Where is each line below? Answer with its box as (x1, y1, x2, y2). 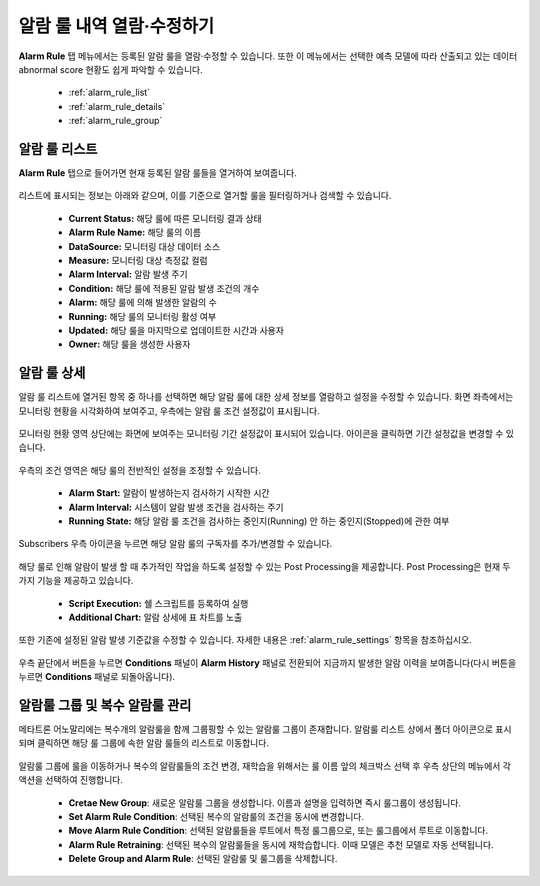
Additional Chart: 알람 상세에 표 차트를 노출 (68, 611, 243, 623)
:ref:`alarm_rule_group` (68, 115, 163, 127)
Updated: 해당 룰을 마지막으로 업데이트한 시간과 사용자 (68, 324, 285, 336)
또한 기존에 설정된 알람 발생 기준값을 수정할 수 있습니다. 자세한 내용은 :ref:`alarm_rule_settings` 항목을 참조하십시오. (18, 634, 472, 646)
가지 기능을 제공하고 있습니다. (18, 575, 134, 587)
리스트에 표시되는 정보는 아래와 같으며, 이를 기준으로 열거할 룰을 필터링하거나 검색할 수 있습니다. (18, 190, 392, 202)
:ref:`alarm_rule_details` (68, 100, 166, 112)
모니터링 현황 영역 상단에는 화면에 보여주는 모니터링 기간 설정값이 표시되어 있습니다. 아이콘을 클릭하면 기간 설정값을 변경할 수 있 (18, 428, 515, 439)
